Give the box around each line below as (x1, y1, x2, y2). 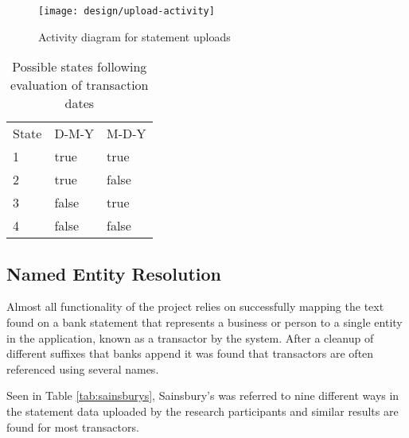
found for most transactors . (6, 418, 139, 435)
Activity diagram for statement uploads (38, 28, 231, 45)
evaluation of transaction (10, 76, 149, 95)
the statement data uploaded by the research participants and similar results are (6, 403, 399, 420)
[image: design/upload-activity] (38, 6, 215, 17)
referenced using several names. (6, 360, 159, 377)
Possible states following (12, 57, 147, 76)
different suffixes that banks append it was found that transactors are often (6, 345, 374, 362)
